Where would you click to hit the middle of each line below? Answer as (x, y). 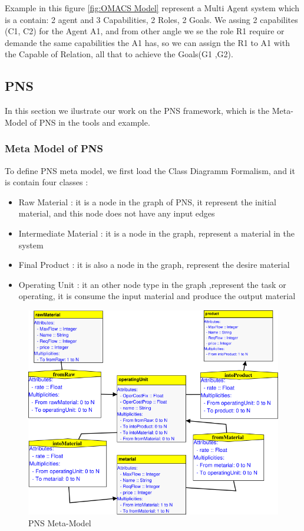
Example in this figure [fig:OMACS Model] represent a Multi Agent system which (152, 8)
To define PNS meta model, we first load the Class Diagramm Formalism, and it (150, 170)
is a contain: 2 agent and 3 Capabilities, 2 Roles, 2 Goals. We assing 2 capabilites (151, 19)
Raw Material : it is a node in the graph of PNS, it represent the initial (147, 201)
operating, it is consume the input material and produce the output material (157, 296)
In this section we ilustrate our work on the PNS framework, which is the (137, 111)
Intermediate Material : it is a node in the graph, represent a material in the (157, 233)
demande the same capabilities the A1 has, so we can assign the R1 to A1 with (147, 42)
